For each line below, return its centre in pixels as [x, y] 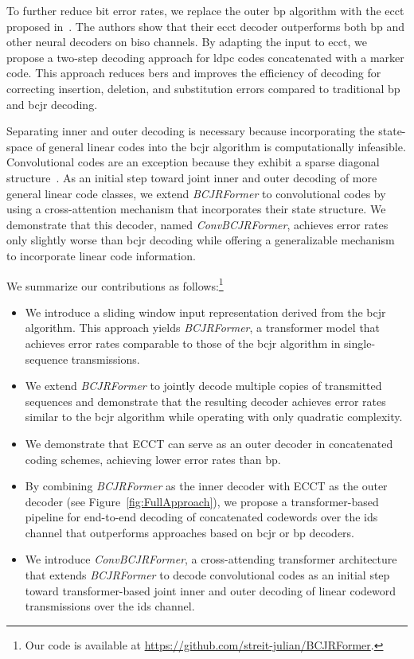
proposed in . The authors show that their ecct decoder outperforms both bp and [205, 26]
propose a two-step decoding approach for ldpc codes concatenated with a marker [205, 57]
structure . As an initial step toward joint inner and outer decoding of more [192, 177]
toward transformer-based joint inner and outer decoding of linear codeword [211, 590]
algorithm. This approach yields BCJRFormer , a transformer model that [203, 328]
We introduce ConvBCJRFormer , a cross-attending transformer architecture [211, 559]
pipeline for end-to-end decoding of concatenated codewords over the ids [201, 517]
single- [360, 343]
